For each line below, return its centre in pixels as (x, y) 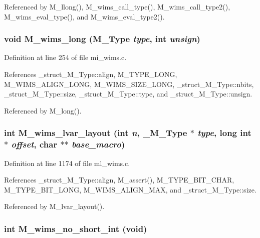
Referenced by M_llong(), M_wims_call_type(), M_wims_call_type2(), (117, 6)
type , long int (224, 133)
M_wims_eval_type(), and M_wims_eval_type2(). (84, 16)
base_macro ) (98, 144)
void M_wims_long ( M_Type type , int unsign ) (102, 39)
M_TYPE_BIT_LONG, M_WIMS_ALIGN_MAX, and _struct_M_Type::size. (130, 189)
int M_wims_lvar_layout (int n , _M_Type (96, 133)
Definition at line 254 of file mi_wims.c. (65, 57)
